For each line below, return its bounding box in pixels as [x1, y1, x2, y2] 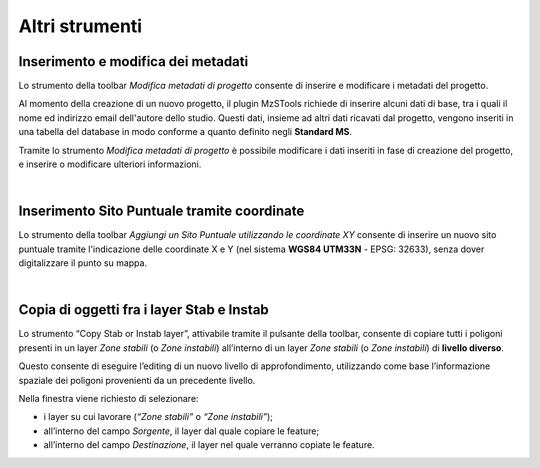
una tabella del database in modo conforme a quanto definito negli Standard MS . [18, 126, 353, 138]
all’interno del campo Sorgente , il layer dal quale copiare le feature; [43, 425, 320, 437]
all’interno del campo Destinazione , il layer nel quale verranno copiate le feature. [43, 439, 375, 451]
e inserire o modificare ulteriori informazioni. [18, 158, 202, 170]
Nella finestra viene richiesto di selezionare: [18, 392, 199, 404]
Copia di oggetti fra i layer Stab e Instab [18, 301, 269, 319]
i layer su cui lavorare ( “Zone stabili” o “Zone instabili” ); [43, 411, 274, 423]
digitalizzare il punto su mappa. [18, 257, 148, 269]
